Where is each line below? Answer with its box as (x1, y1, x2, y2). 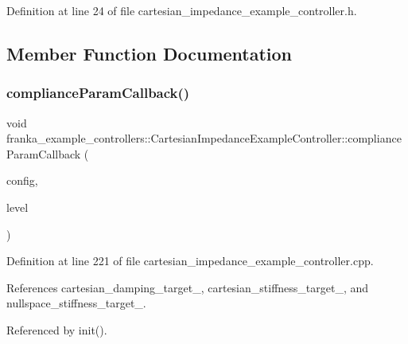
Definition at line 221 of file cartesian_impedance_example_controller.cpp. (6, 252, 374, 269)
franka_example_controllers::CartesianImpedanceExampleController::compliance (6, 130, 402, 147)
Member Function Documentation (6, 41, 293, 65)
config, (6, 172, 38, 189)
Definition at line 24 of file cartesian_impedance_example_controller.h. (6, 2, 357, 18)
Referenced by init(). (6, 321, 107, 338)
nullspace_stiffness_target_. (6, 295, 146, 311)
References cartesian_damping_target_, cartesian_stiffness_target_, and (6, 279, 369, 295)
